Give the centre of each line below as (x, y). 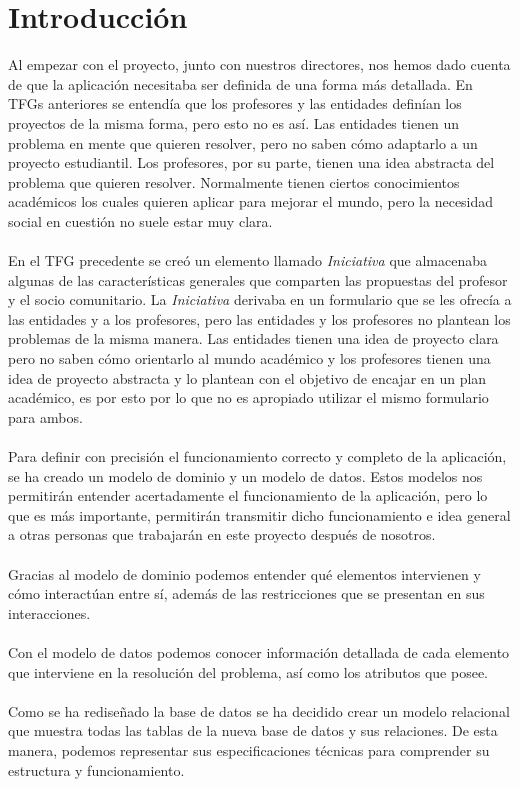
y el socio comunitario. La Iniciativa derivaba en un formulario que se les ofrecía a (260, 299)
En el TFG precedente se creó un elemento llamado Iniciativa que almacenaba (247, 260)
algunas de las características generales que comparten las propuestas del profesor (258, 279)
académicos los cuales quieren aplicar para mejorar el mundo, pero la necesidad (251, 201)
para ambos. (45, 416)
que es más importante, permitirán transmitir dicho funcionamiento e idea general (259, 514)
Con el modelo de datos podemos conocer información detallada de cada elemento (259, 651)
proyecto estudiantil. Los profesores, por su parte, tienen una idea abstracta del (251, 162)
